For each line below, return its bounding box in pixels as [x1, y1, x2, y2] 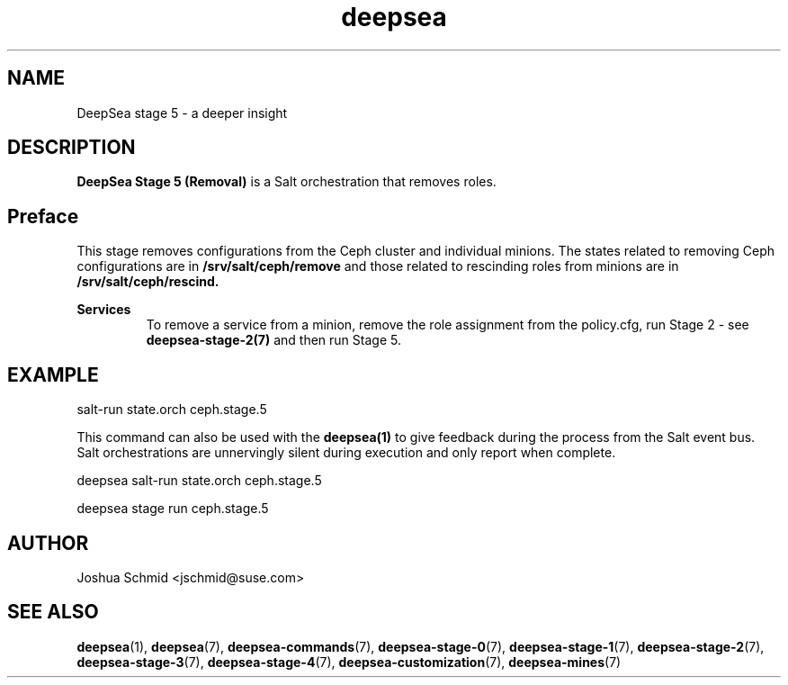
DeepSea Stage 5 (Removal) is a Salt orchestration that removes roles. [76, 174, 497, 190]
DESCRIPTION [7, 136, 136, 159]
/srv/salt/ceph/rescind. [76, 274, 219, 290]
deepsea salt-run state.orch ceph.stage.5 [76, 473, 322, 489]
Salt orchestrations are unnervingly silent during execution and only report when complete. [76, 445, 616, 461]
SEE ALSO [7, 600, 99, 624]
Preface [7, 204, 79, 228]
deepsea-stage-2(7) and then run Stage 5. [146, 332, 401, 348]
